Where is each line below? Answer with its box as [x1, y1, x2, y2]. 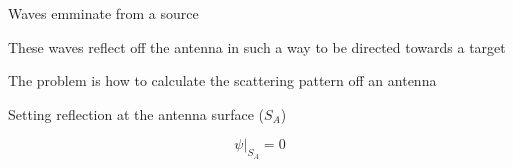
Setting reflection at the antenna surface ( [8, 103, 265, 124]
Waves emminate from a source [8, 3, 199, 23]
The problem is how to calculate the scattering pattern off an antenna [8, 70, 437, 91]
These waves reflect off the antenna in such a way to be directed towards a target [8, 36, 506, 57]
